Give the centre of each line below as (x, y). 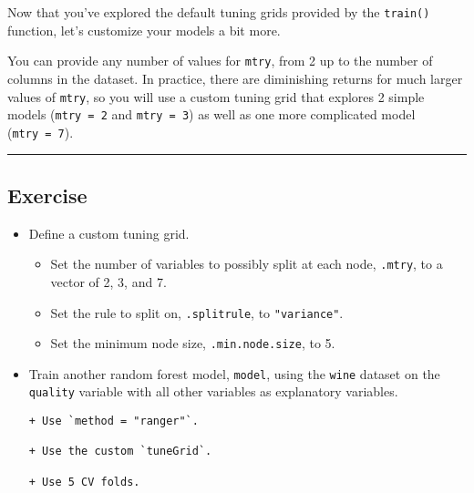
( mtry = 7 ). (41, 132)
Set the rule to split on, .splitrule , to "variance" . (197, 312)
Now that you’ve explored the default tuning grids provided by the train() (219, 12)
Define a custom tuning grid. (109, 233)
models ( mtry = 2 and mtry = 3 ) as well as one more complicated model (211, 114)
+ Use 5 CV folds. (84, 482)
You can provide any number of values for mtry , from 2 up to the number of (220, 61)
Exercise (47, 195)
